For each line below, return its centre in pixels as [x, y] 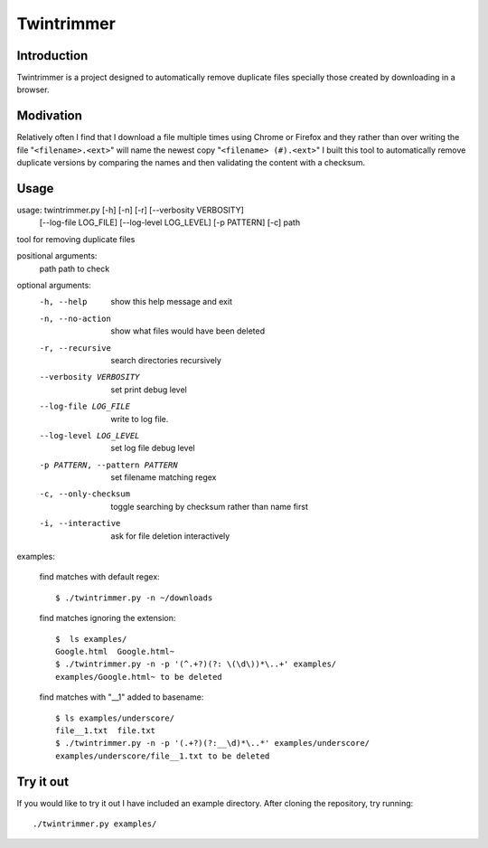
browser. [33, 90]
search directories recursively [166, 360]
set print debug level [149, 390]
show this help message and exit [171, 302]
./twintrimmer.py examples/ [95, 824]
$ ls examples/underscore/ [115, 718]
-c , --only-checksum [85, 494]
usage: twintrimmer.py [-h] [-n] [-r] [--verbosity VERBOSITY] [130, 210]
